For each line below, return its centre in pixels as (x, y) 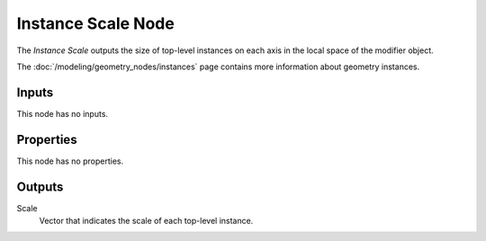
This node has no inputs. (62, 113)
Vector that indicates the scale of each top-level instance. (146, 221)
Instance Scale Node (95, 23)
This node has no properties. (70, 161)
